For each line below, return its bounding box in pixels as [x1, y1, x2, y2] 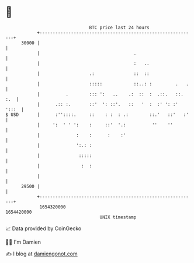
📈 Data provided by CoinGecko [5, 225, 82, 232]
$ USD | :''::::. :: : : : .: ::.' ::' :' [5, 111, 189, 118]
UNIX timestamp [99, 214, 137, 220]
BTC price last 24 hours [89, 25, 150, 30]
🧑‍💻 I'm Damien [5, 238, 41, 245]
